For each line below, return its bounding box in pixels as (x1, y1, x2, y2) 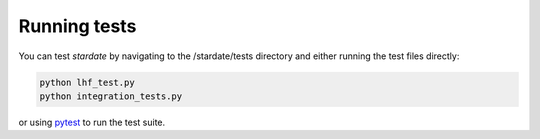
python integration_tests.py (39, 90, 183, 102)
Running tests (18, 15, 137, 37)
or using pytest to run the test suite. (18, 116, 166, 128)
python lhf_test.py (39, 76, 135, 88)
